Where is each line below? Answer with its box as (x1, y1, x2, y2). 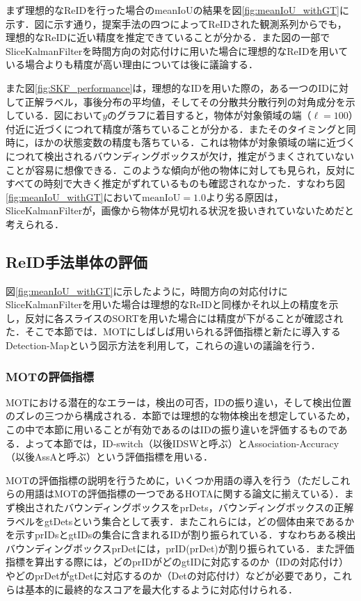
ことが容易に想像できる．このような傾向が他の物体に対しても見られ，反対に (6, 162, 355, 177)
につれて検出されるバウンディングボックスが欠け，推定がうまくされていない (6, 148, 355, 163)
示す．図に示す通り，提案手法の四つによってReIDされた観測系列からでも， (6, 16, 347, 31)
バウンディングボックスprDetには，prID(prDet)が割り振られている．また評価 (6, 540, 355, 555)
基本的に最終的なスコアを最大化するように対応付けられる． (24, 582, 298, 596)
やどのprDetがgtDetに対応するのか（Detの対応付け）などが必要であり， (6, 568, 332, 583)
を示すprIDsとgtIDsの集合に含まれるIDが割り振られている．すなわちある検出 (6, 527, 356, 542)
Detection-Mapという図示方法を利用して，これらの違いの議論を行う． (6, 338, 321, 353)
